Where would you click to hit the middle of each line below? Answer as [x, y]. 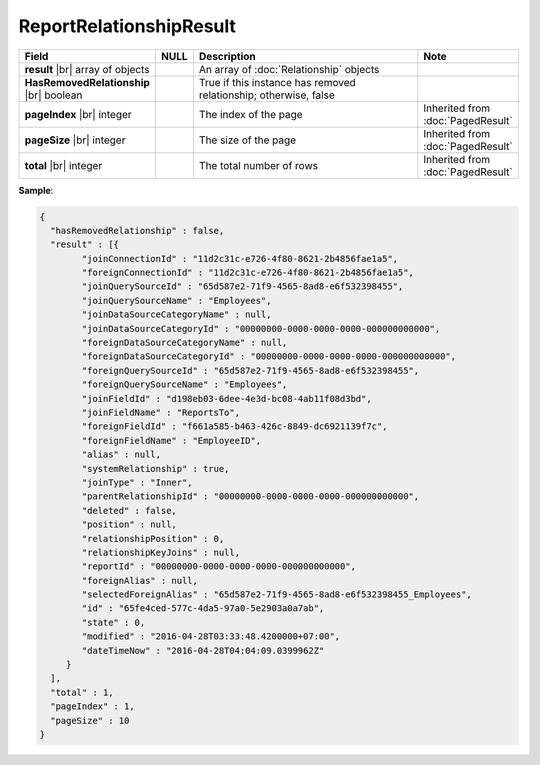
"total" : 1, [82, 692]
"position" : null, [129, 524]
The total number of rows [258, 165]
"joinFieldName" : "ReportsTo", [160, 412]
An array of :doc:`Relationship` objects [289, 69]
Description [227, 56]
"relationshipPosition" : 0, [153, 538]
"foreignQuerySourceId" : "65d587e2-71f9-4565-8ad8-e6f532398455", [250, 370]
